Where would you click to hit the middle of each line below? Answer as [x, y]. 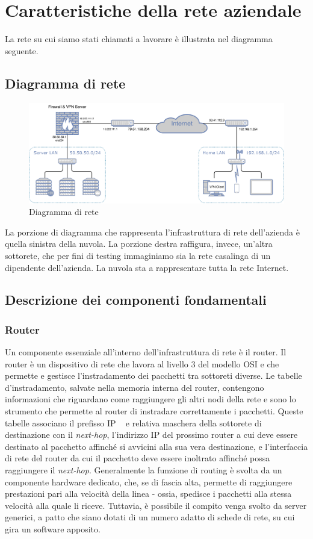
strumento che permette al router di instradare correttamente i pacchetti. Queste [154, 411]
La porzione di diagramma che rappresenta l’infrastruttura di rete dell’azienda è [152, 232]
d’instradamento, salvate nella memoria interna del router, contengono [135, 387]
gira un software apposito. [53, 529]
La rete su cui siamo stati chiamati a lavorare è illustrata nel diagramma [139, 39]
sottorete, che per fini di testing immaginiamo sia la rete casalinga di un [138, 255]
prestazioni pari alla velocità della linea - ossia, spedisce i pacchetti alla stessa [148, 494]
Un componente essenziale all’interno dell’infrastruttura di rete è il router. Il [146, 352]
